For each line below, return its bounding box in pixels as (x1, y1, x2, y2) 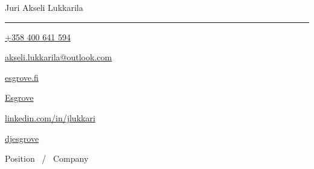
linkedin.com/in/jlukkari (5, 111, 95, 124)
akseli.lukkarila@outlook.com (5, 51, 112, 63)
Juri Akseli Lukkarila (5, 1, 83, 13)
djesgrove (5, 132, 39, 144)
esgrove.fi (5, 71, 39, 83)
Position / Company (5, 152, 89, 165)
